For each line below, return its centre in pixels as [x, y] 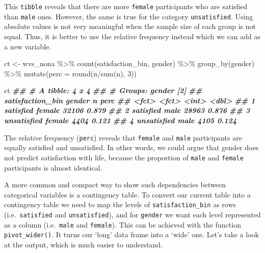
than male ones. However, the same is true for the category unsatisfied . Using [129, 16]
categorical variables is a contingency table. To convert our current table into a [127, 194]
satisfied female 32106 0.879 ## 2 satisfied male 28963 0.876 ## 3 [127, 110]
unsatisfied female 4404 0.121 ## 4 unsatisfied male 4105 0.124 [121, 120]
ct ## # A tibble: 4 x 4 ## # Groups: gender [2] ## [103, 90]
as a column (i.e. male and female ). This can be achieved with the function [123, 224]
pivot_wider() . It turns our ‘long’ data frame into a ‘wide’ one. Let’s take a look [131, 234]
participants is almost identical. [53, 167]
